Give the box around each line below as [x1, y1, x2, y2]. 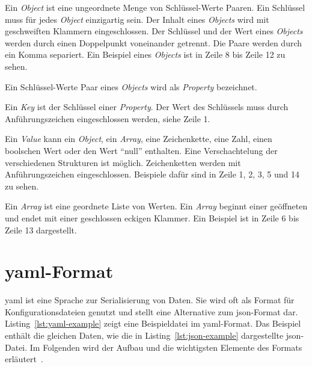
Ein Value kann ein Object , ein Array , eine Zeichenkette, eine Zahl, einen [5, 132, 272, 145]
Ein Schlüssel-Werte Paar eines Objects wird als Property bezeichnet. [5, 80, 257, 93]
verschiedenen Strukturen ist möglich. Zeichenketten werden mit [5, 156, 241, 168]
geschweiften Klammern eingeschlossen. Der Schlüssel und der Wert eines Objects [5, 25, 303, 37]
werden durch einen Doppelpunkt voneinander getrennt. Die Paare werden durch [5, 36, 302, 49]
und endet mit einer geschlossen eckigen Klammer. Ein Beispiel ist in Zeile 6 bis [5, 211, 299, 224]
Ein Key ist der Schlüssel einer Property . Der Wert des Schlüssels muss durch [5, 100, 289, 113]
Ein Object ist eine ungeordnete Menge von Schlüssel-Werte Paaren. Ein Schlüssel [5, 1, 305, 13]
